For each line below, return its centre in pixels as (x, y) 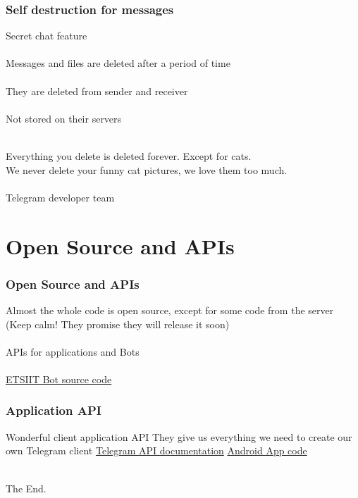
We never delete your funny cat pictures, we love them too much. (147, 169)
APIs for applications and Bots (73, 351)
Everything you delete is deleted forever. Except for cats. (129, 155)
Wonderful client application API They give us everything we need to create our (179, 436)
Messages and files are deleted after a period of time (118, 63)
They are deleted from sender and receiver (97, 91)
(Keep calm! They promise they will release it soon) (118, 324)
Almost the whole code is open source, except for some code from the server (170, 310)
